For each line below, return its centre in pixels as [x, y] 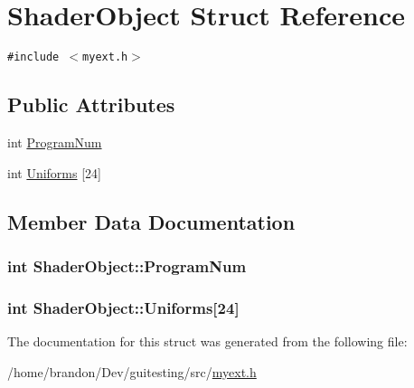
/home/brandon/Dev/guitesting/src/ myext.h [132, 371]
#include [33, 57]
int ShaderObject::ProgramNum [127, 265]
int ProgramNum [55, 142]
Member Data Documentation [151, 221]
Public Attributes [91, 104]
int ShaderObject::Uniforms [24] [123, 307]
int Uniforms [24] [54, 172]
